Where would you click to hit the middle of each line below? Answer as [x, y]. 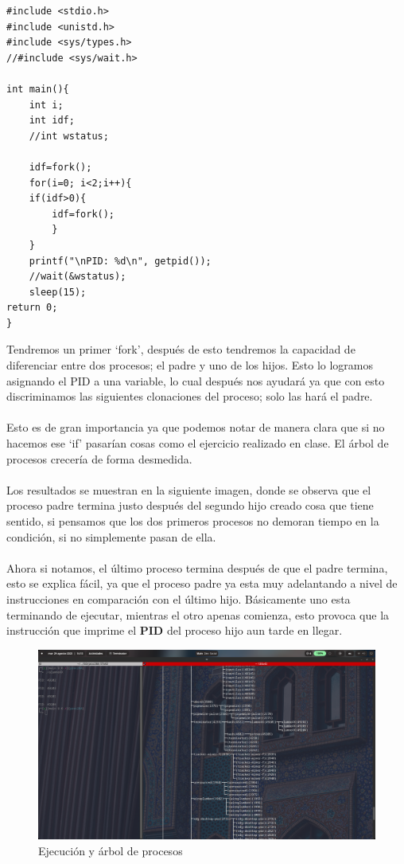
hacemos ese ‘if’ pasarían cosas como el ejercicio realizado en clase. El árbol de [198, 443]
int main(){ [38, 89]
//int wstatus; [69, 136]
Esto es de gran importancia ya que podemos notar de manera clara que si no [196, 427]
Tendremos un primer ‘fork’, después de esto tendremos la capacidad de [181, 349]
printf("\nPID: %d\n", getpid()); [120, 261]
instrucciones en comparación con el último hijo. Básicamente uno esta [179, 598]
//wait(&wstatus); [78, 277]
